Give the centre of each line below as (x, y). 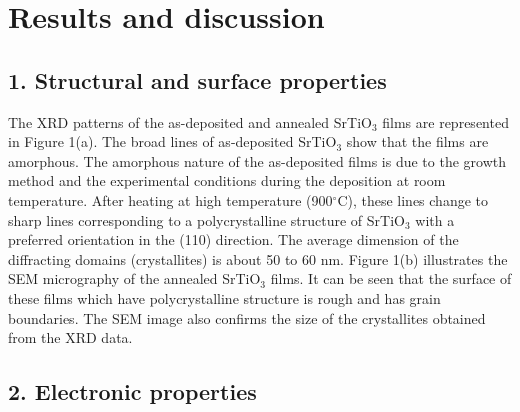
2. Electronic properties (132, 391)
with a (435, 219)
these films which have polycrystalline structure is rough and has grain (224, 297)
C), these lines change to (413, 199)
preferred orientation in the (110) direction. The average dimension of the (233, 239)
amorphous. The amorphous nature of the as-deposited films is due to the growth (257, 160)
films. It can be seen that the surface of (391, 278)
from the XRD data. (70, 337)
